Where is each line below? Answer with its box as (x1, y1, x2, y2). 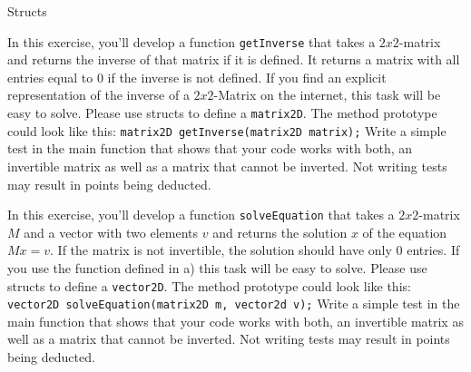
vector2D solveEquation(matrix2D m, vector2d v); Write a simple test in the (7, 294, 460, 313)
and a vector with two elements (24, 222, 199, 241)
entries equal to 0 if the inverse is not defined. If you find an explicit (7, 67, 387, 86)
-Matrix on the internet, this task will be (213, 85, 441, 104)
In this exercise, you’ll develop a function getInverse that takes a (7, 32, 376, 51)
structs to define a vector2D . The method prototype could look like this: (7, 276, 411, 295)
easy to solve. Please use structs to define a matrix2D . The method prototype (7, 103, 437, 122)
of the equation (362, 222, 447, 241)
